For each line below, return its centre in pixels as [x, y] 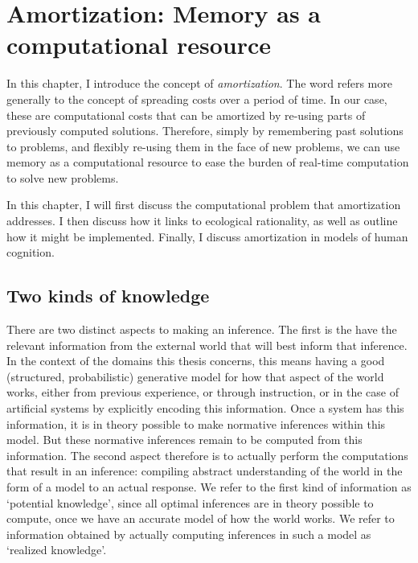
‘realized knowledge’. [57, 550]
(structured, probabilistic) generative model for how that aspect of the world [195, 376]
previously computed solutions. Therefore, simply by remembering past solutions [205, 131]
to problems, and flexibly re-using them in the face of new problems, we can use [203, 146]
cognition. [31, 252]
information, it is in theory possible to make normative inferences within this [196, 423]
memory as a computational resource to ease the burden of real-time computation [208, 162]
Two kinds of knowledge [108, 296]
